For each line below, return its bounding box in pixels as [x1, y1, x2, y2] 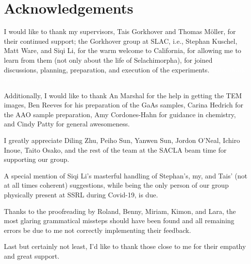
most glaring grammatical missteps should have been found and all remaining [4, 215, 234, 226]
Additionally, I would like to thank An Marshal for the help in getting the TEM [4, 90, 242, 100]
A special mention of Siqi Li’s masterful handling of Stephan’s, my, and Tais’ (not [4, 170, 248, 180]
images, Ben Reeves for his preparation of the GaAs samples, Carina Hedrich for [4, 100, 244, 110]
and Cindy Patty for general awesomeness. [4, 119, 130, 129]
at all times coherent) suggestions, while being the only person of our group [4, 180, 229, 190]
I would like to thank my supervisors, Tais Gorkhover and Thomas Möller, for [4, 26, 236, 36]
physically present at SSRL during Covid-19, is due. [4, 190, 158, 200]
